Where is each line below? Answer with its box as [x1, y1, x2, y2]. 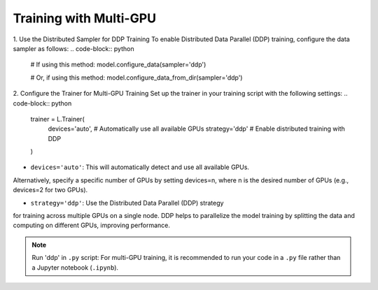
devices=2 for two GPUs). [13, 186, 88, 194]
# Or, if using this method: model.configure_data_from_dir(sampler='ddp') [30, 73, 243, 82]
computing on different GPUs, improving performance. [13, 221, 171, 230]
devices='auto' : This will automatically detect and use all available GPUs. [30, 163, 250, 171]
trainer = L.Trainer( [30, 115, 85, 123]
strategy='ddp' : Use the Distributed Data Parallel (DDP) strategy [30, 198, 224, 207]
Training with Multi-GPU [13, 10, 157, 26]
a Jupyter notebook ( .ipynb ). [31, 263, 119, 272]
